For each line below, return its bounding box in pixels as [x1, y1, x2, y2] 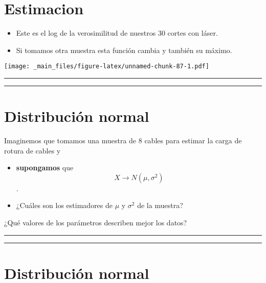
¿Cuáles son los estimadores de [16, 200, 113, 211]
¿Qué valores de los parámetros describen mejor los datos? [4, 217, 187, 228]
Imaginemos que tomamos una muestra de [4, 135, 137, 146]
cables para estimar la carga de [144, 135, 242, 146]
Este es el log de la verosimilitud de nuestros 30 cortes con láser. [16, 28, 218, 38]
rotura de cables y [4, 145, 61, 156]
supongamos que [16, 162, 74, 173]
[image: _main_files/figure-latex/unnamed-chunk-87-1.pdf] [4, 63, 209, 70]
